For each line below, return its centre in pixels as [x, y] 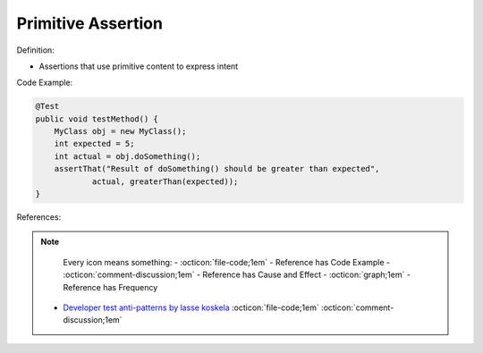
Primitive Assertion [89, 23]
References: [39, 217]
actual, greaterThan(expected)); [165, 181]
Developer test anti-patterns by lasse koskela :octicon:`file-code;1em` [191, 307]
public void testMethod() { [97, 119]
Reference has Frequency [110, 287]
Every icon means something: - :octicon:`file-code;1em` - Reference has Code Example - [227, 262]
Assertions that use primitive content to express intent [139, 66]
